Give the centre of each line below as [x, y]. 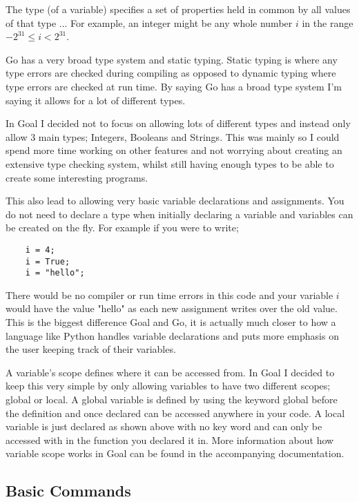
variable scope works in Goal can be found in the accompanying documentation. [175, 453]
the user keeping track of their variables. [91, 349]
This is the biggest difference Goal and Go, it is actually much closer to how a [171, 322]
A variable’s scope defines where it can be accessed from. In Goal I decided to [170, 372]
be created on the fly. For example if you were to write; [122, 228]
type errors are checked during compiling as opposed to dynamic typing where [171, 73]
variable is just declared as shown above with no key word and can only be [164, 426]
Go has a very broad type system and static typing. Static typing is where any [172, 59]
